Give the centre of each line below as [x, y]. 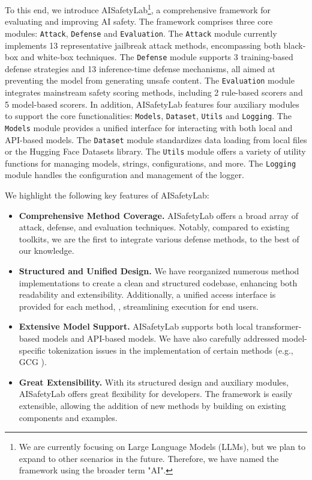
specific [32, 350]
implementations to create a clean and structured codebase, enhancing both [158, 282]
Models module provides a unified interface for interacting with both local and [149, 127]
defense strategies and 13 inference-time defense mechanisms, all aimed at [140, 68]
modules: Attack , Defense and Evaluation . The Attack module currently [141, 33]
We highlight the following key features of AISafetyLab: [107, 195]
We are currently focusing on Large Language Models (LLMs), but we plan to [162, 447]
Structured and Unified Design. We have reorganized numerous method [159, 271]
